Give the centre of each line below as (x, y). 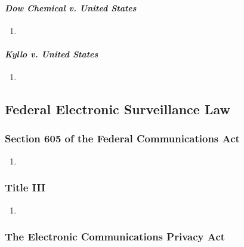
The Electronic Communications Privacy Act (115, 237)
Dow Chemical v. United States (71, 7)
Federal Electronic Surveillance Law (118, 109)
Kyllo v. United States (52, 54)
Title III (25, 187)
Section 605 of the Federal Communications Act (122, 138)
